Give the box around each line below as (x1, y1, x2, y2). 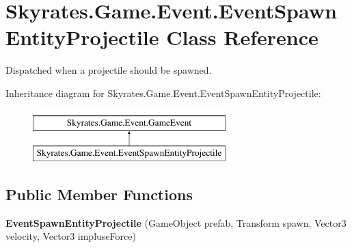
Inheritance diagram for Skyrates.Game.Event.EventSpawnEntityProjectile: (5, 85, 321, 100)
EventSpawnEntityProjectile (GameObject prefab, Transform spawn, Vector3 (5, 215, 347, 230)
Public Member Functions (5, 184, 193, 205)
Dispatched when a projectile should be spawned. (5, 63, 212, 77)
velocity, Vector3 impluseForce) (5, 229, 136, 243)
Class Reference (166, 23, 319, 51)
